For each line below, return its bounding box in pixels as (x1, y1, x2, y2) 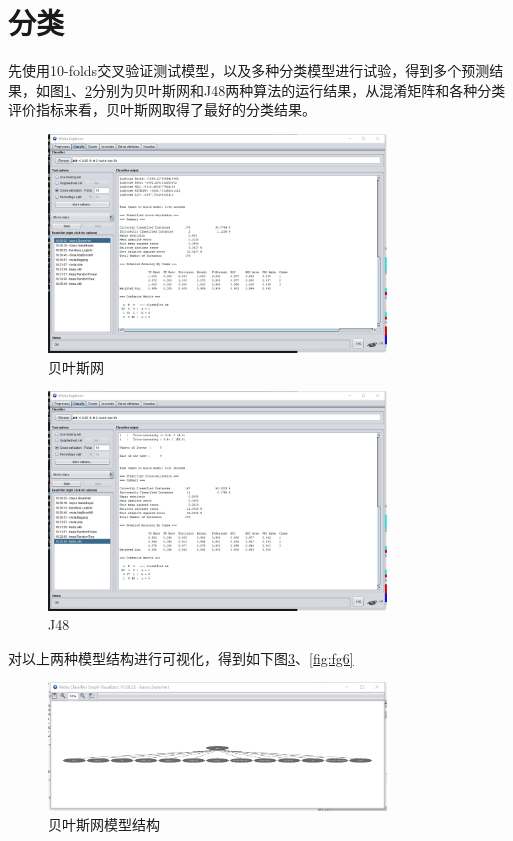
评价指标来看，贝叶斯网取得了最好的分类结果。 (8, 99, 316, 120)
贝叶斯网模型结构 (48, 814, 160, 835)
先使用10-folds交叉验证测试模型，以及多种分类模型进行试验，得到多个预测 (8, 60, 490, 81)
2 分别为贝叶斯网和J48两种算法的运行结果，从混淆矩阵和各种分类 (85, 79, 506, 100)
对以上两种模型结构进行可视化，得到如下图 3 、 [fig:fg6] (8, 647, 354, 668)
